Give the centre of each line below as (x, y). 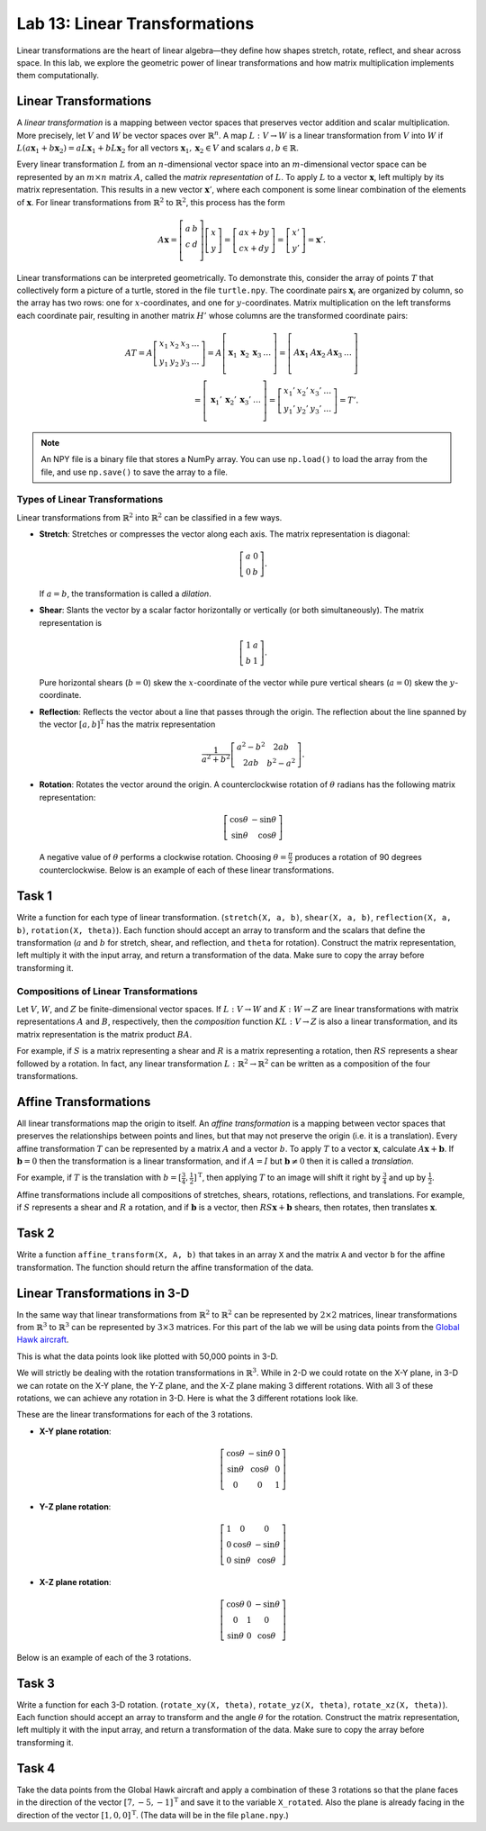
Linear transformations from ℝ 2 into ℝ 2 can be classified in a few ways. (149, 517)
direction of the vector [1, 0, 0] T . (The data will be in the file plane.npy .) (153, 1814)
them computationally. (58, 76)
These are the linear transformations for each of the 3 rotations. (135, 1415)
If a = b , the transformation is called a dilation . (125, 594)
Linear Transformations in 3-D (103, 1293)
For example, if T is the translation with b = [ (99, 1178)
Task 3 (36, 1683)
